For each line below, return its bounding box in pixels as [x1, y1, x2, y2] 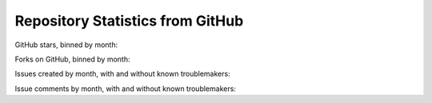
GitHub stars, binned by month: [14, 40, 118, 50]
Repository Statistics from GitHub [14, 12, 244, 30]
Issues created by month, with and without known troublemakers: [14, 69, 231, 79]
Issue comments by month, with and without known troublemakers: [14, 84, 236, 93]
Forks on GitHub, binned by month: [14, 54, 130, 64]
